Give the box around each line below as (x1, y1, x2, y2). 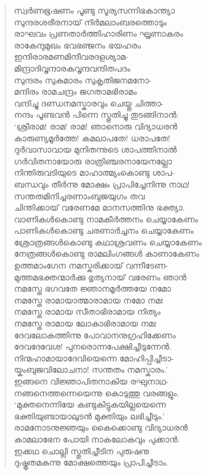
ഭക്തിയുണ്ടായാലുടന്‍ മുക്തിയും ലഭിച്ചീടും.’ (14, 409, 165, 422)
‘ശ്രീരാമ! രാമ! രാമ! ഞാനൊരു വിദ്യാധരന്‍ (14, 119, 177, 132)
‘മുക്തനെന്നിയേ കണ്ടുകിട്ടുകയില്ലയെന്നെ (14, 398, 166, 411)
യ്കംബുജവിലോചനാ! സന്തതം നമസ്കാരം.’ (14, 363, 168, 376)
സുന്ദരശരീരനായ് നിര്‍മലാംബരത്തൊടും (14, 15, 167, 28)
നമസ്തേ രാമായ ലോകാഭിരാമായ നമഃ (14, 317, 156, 329)
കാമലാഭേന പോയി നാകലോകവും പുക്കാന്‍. (14, 432, 180, 445)
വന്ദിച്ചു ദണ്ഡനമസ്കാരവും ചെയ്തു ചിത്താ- (14, 96, 164, 109)
